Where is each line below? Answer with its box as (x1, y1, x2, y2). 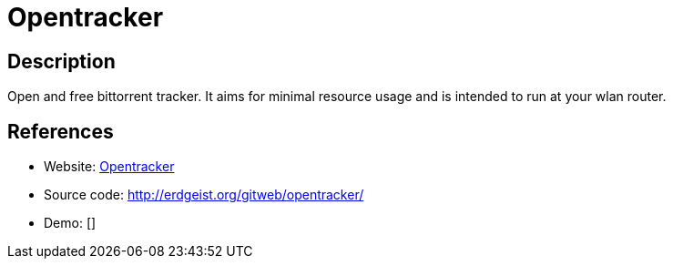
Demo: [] (44, 215, 97, 231)
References (7, 119, 114, 143)
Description (7, 49, 116, 73)
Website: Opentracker (44, 159, 175, 175)
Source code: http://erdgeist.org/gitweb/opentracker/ (44, 187, 364, 203)
